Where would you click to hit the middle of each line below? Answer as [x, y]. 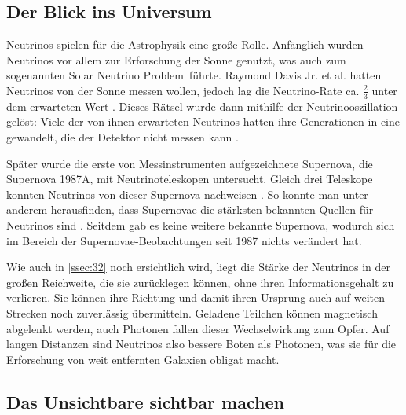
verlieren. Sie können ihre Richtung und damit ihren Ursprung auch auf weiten [196, 297]
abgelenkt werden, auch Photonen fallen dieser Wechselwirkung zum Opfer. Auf [198, 328]
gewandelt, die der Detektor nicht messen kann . [123, 137]
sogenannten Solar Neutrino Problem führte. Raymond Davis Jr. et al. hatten [194, 75]
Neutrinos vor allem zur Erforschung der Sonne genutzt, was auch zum [176, 59]
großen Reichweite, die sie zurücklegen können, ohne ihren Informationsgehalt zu [200, 282]
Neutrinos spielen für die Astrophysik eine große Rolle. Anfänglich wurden [185, 44]
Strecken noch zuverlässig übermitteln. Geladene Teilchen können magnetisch [192, 312]
